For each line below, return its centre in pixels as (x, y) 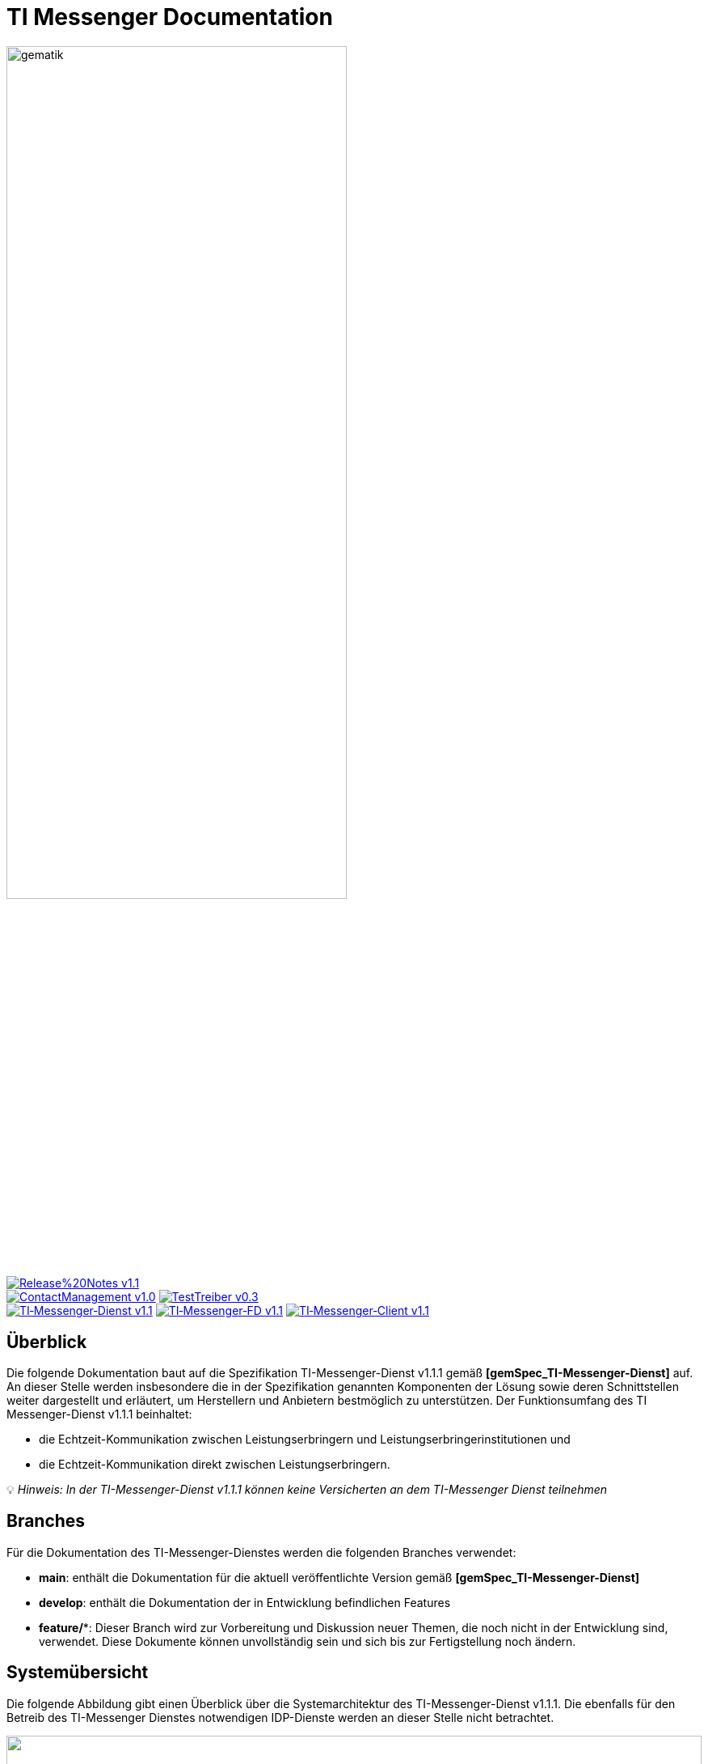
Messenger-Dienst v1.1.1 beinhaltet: (99, 1414)
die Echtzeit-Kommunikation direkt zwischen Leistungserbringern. (215, 1464)
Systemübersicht (78, 1673)
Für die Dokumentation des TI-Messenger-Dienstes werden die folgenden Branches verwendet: (261, 1552)
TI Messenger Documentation (170, 17)
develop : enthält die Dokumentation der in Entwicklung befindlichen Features (245, 1602)
